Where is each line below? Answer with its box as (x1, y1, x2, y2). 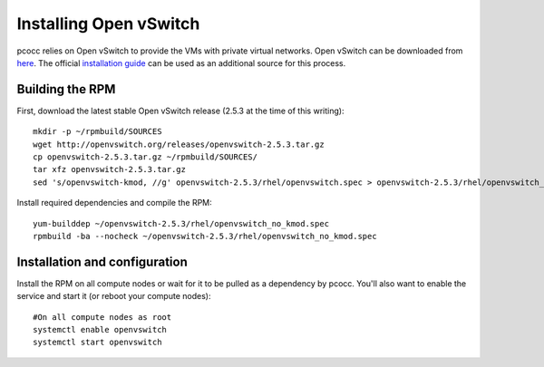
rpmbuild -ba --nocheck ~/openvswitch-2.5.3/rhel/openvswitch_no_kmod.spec (33, 231, 377, 241)
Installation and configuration (16, 254, 188, 269)
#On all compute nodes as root (33, 312, 172, 322)
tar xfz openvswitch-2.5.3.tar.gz (33, 164, 186, 175)
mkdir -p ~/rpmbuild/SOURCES (33, 127, 162, 137)
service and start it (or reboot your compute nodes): (16, 291, 211, 302)
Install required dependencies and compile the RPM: (16, 198, 212, 208)
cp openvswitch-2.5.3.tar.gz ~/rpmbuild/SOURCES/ (33, 152, 258, 162)
